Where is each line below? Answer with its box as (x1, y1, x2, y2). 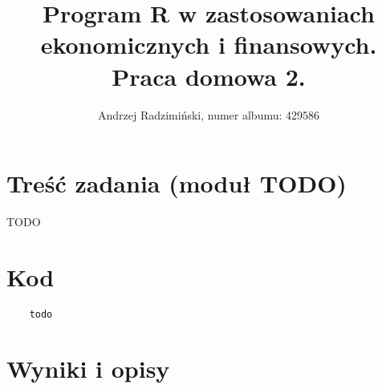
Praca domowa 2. (112, 59, 306, 92)
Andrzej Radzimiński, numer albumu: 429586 (97, 106, 320, 123)
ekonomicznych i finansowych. (40, 28, 377, 61)
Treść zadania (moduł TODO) (6, 167, 347, 200)
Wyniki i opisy (6, 351, 170, 384)
